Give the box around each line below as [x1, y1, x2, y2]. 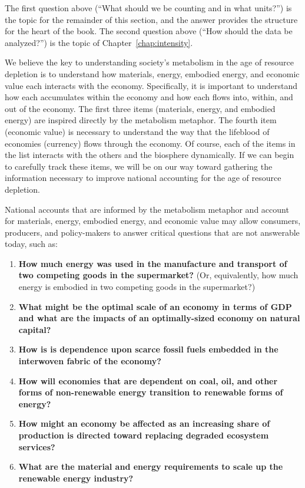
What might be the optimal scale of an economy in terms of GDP [18, 300, 292, 312]
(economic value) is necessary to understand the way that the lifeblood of [5, 125, 270, 137]
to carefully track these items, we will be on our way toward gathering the [5, 160, 273, 172]
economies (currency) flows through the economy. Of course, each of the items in [5, 137, 296, 149]
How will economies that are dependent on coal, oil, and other [18, 374, 278, 387]
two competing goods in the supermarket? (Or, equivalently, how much [18, 269, 299, 281]
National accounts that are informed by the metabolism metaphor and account [5, 203, 289, 215]
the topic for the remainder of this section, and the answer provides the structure [5, 13, 298, 25]
